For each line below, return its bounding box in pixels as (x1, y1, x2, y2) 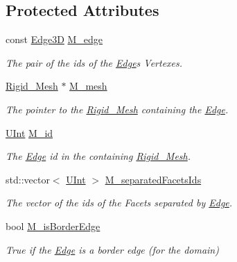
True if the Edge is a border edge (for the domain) (6, 242, 219, 256)
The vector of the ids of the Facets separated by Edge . (6, 195, 233, 210)
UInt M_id (6, 125, 53, 140)
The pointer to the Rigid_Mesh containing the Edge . (6, 101, 229, 116)
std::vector (6, 172, 50, 186)
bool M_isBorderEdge (6, 218, 100, 233)
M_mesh (69, 79, 107, 93)
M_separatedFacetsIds (105, 172, 202, 186)
